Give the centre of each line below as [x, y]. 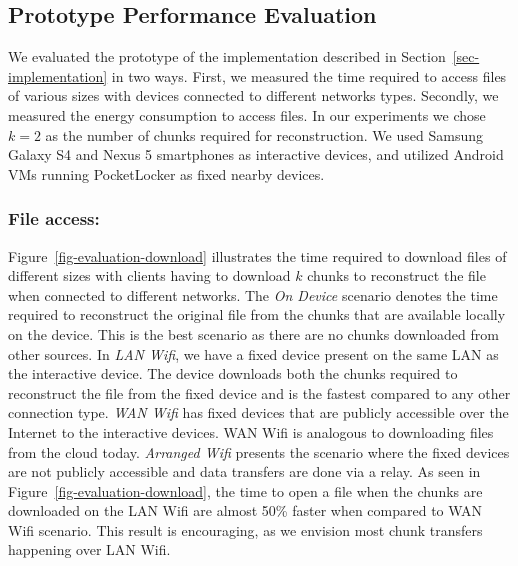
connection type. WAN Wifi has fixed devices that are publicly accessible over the [258, 412]
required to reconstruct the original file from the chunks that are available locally [257, 314]
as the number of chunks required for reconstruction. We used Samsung [264, 134]
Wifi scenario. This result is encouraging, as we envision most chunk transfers [245, 529]
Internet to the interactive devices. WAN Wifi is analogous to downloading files [251, 431]
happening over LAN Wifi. [89, 549]
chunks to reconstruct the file [396, 275]
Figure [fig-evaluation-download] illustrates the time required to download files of [257, 255]
